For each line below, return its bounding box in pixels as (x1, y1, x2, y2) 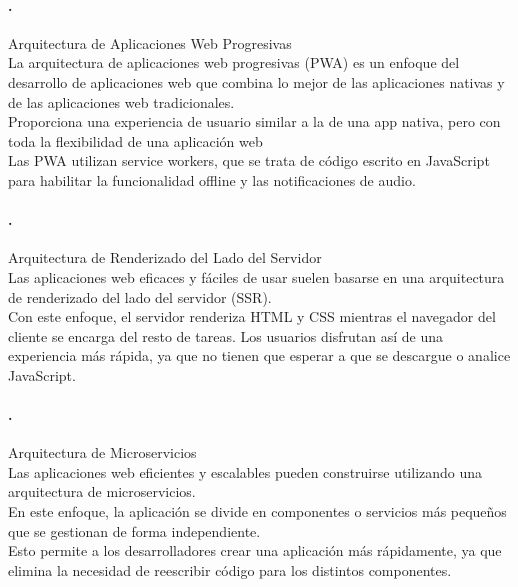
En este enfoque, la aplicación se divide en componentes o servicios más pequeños (8, 501, 507, 522)
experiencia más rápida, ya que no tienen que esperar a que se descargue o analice (8, 345, 511, 366)
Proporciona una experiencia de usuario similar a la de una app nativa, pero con (8, 111, 501, 132)
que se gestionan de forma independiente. (8, 520, 261, 541)
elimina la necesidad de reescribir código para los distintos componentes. (8, 559, 452, 580)
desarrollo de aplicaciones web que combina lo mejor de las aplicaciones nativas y (8, 71, 505, 92)
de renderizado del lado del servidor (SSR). (8, 286, 272, 307)
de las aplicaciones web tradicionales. (8, 91, 235, 112)
